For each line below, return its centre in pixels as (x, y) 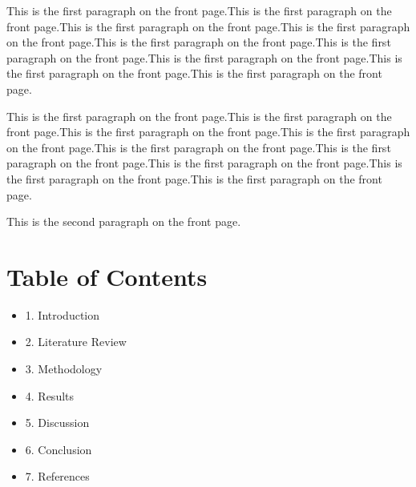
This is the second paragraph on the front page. (124, 221)
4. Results (50, 395)
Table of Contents (107, 276)
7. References (57, 476)
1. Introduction (63, 314)
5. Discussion (57, 423)
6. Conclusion (59, 449)
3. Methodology (64, 369)
